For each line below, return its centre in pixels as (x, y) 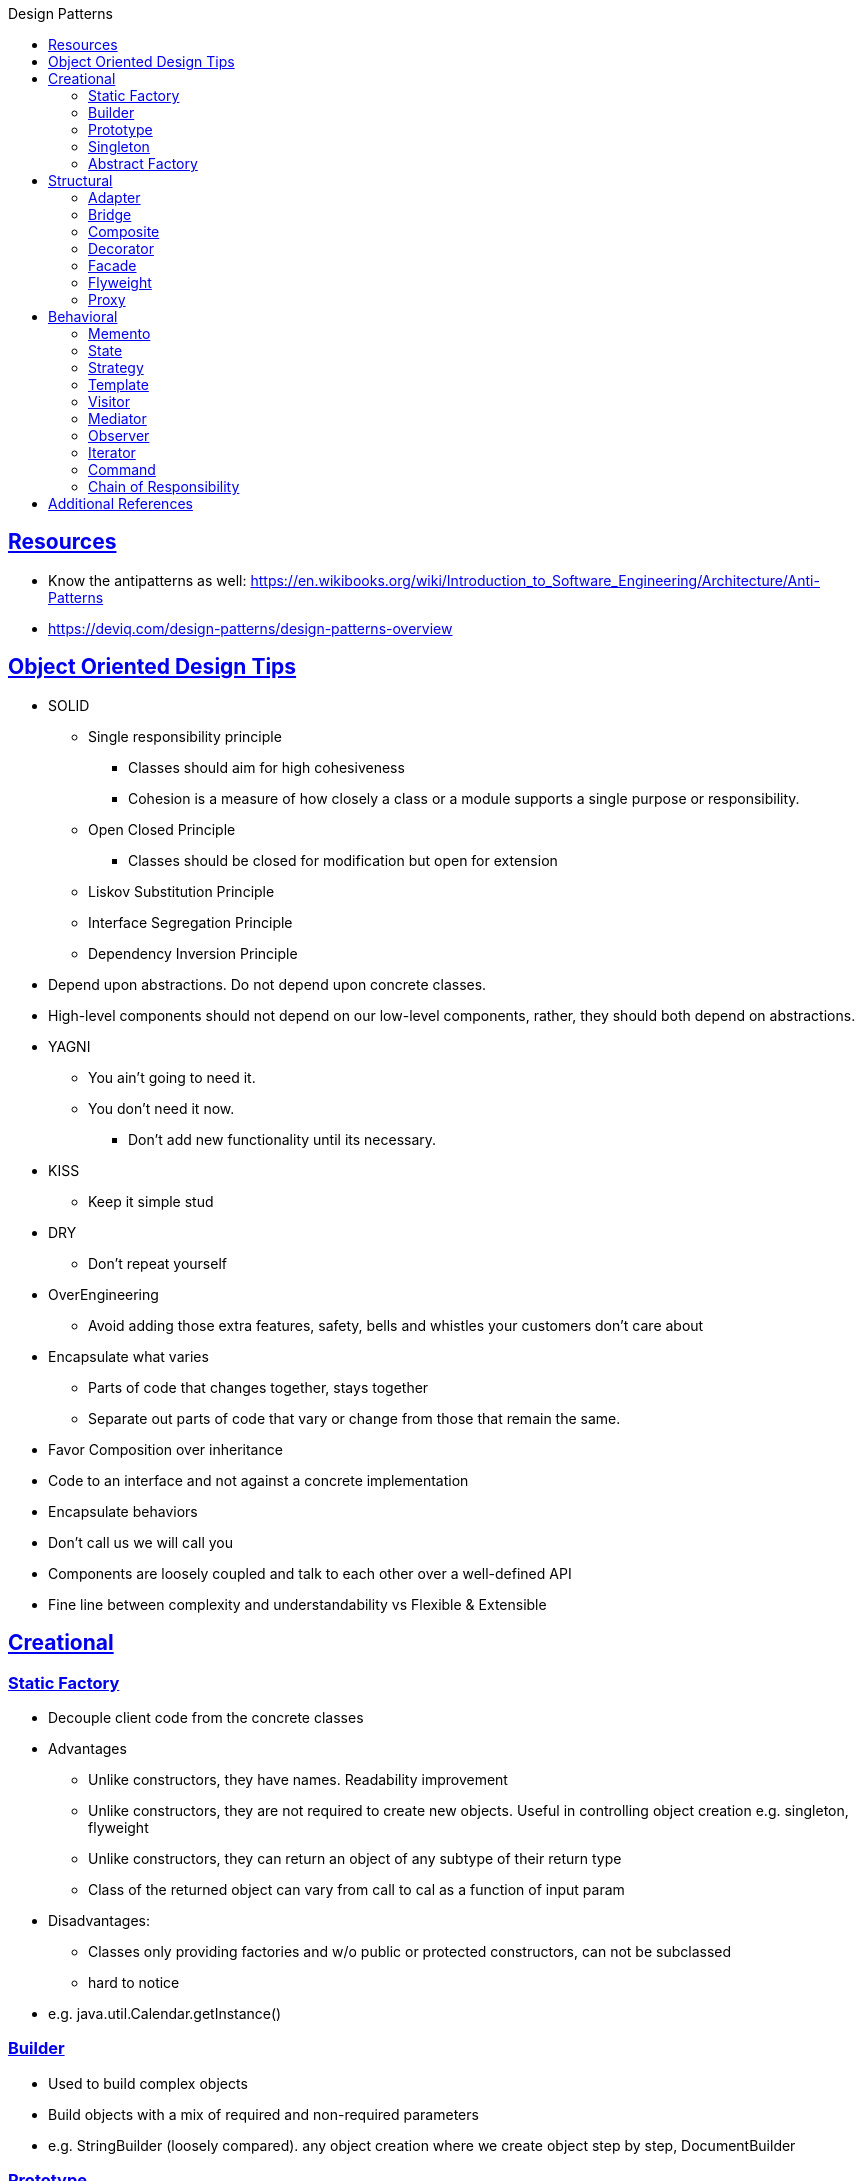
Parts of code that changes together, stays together (258, 1387)
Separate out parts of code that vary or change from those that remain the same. (354, 1418)
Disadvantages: (99, 1920)
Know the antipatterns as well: (147, 580)
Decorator (121, 248)
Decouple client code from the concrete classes (206, 1717)
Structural (80, 180)
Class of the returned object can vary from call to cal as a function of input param (356, 1889)
